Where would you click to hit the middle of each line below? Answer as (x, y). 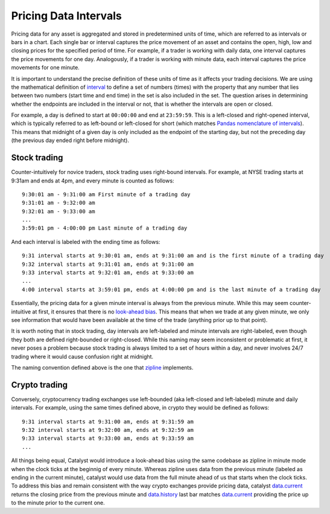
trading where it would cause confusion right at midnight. (82, 356)
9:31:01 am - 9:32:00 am (59, 203)
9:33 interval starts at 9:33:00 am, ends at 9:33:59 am (108, 439)
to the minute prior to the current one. (58, 503)
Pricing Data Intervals (66, 16)
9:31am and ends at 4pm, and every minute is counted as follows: (93, 181)
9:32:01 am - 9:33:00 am (59, 211)
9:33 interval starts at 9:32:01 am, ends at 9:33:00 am (108, 273)
